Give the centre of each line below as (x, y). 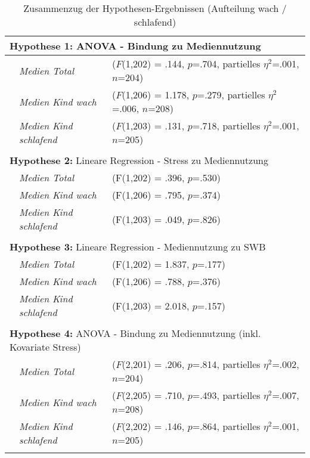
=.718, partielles (226, 126)
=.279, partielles (231, 95)
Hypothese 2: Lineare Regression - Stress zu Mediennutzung (139, 160)
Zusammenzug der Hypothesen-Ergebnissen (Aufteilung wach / (155, 8)
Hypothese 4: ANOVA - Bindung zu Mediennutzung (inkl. (135, 333)
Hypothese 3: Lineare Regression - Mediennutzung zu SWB (138, 247)
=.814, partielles (226, 364)
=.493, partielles (226, 395)
